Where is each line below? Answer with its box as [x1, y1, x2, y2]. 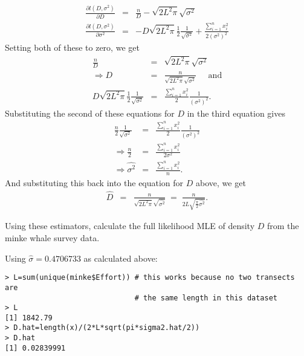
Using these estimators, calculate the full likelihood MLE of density [5, 219, 255, 232]
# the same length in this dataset [134, 293, 278, 302]
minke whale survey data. [5, 231, 100, 244]
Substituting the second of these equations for [5, 106, 175, 119]
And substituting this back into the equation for [5, 176, 184, 189]
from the [267, 219, 299, 232]
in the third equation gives [187, 106, 285, 119]
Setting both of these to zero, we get [5, 41, 140, 54]
